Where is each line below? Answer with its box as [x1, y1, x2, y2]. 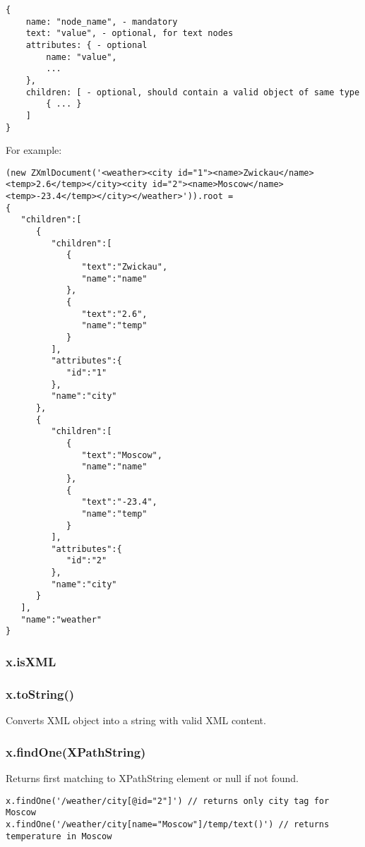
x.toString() [6, 685, 75, 702]
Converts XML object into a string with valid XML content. [6, 713, 266, 728]
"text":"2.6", [81, 308, 148, 319]
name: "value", [46, 52, 117, 62]
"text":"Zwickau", [81, 262, 168, 272]
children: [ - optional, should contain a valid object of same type [25, 87, 360, 97]
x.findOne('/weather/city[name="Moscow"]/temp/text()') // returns [6, 819, 330, 829]
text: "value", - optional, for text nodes [25, 28, 234, 39]
